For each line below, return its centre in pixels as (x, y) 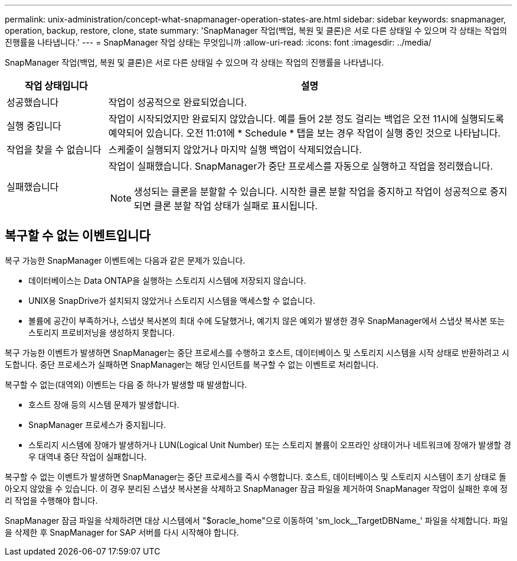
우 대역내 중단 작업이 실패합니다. (88, 456)
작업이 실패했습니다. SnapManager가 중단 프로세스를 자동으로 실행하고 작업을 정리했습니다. (301, 166)
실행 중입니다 (34, 126)
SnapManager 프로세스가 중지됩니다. (97, 424)
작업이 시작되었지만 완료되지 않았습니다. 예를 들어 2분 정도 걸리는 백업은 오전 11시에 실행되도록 (306, 119)
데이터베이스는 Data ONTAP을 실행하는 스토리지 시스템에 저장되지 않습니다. (167, 280)
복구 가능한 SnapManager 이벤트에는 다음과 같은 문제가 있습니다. (125, 260)
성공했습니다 (33, 102)
